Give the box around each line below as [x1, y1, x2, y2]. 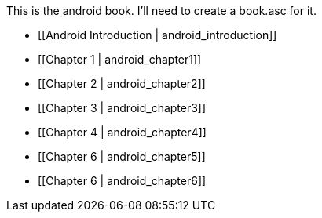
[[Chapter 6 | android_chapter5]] [38, 150, 206, 163]
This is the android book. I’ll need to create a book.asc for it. [6, 4, 317, 17]
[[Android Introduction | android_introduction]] [38, 28, 277, 42]
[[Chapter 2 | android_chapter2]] [38, 77, 206, 90]
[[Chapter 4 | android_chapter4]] [38, 125, 207, 139]
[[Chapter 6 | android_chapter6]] [38, 174, 207, 187]
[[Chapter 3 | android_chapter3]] [38, 101, 207, 114]
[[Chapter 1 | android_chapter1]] [38, 53, 202, 66]
